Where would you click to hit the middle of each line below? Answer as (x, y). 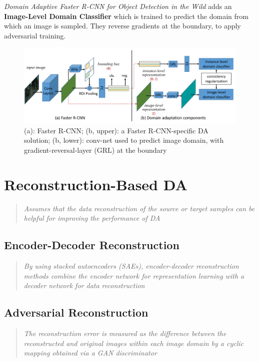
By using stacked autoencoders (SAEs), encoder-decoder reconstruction (131, 265)
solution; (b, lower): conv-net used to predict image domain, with (124, 140)
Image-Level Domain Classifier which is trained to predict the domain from (126, 16)
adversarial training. (35, 35)
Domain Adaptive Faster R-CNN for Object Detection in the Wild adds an (118, 6)
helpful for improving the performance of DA (92, 218)
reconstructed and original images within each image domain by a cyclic (134, 343)
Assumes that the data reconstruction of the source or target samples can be (139, 208)
